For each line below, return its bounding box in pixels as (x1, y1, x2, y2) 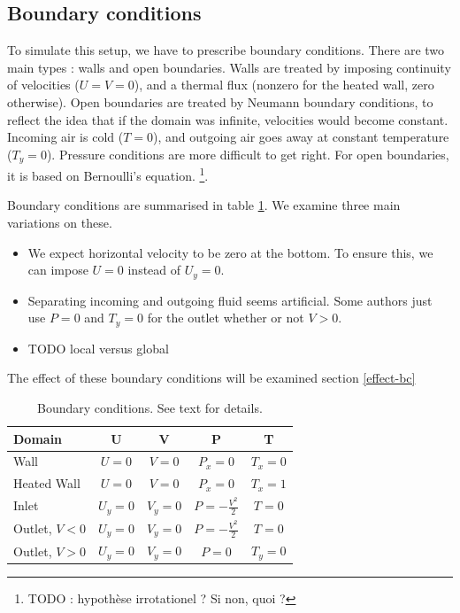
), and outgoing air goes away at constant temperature (153, 128, 449, 146)
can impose (27, 260, 88, 279)
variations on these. (7, 213, 112, 232)
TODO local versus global (27, 338, 169, 357)
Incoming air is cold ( (7, 128, 124, 146)
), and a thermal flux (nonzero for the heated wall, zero (134, 75, 434, 94)
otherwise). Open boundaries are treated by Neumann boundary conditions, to (7, 92, 433, 111)
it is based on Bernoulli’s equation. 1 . (7, 164, 209, 184)
